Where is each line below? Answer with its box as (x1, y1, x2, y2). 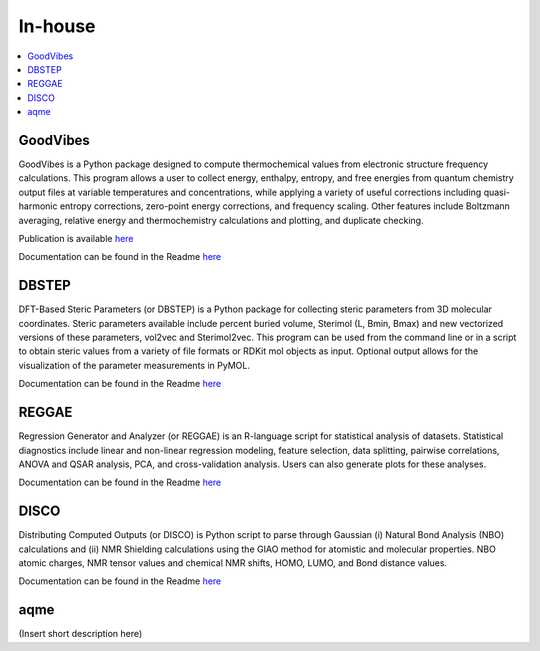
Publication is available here (18, 232, 134, 244)
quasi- (483, 186, 510, 198)
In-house (18, 15, 96, 37)
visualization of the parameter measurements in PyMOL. (18, 359, 250, 371)
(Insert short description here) (18, 628, 143, 640)
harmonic (18, 200, 58, 212)
